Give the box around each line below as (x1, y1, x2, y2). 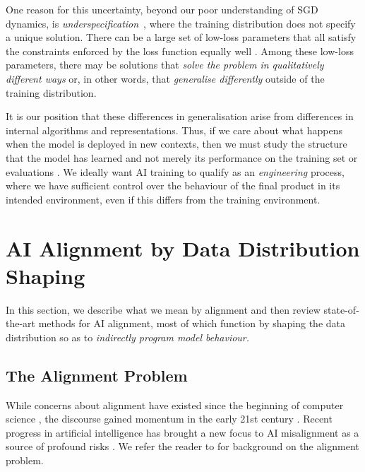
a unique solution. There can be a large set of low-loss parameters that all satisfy (6, 30, 357, 45)
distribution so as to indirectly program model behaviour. (6, 329, 250, 344)
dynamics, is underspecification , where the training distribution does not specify (6, 16, 356, 30)
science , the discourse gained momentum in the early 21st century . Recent (6, 411, 333, 426)
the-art (6, 316, 36, 331)
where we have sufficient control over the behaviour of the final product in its (6, 178, 340, 193)
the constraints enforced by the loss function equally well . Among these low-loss (6, 43, 354, 58)
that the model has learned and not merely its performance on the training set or (6, 150, 358, 165)
